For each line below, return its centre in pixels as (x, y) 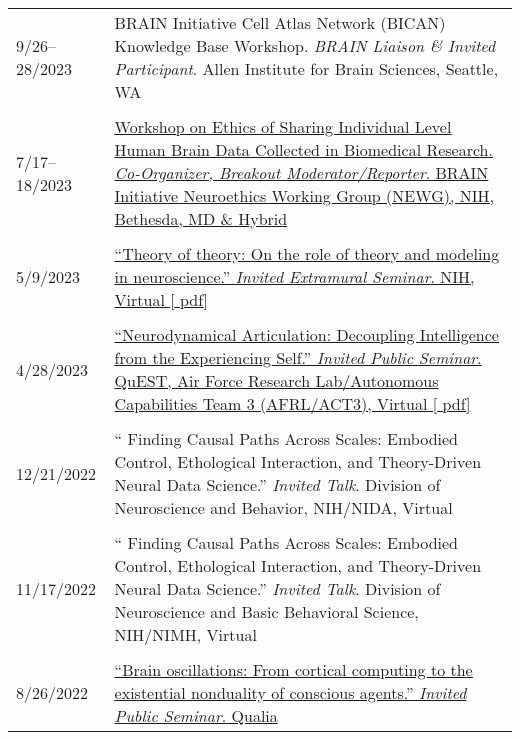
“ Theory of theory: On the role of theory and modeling (307, 253)
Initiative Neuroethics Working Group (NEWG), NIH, (304, 195)
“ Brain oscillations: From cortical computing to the (293, 669)
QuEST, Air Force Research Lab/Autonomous (276, 380)
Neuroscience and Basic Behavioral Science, (266, 611)
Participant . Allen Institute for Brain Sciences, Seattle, (306, 68)
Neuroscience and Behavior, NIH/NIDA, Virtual (283, 507)
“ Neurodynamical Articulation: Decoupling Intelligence (306, 334)
